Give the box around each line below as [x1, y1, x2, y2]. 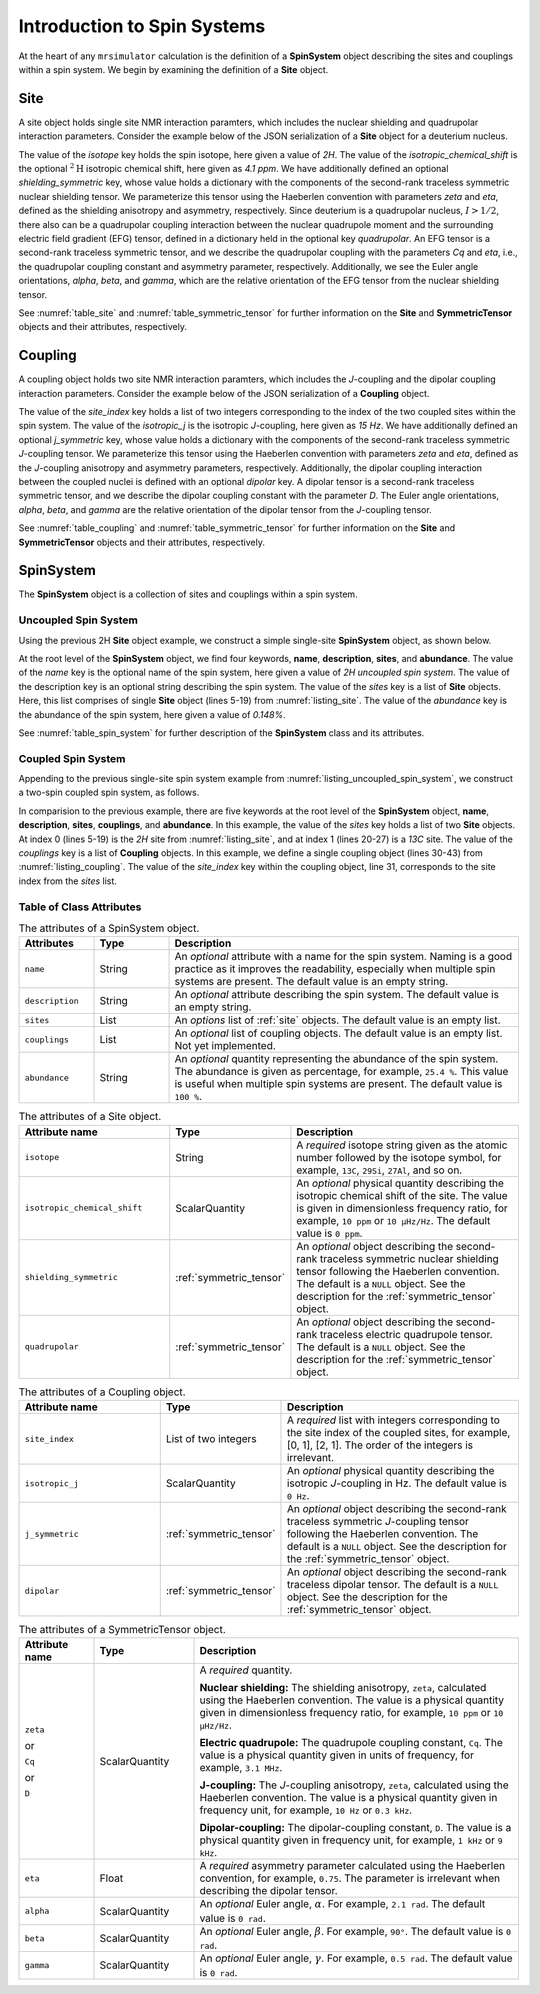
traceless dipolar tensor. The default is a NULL [286, 1578, 499, 1592]
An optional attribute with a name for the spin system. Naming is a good [174, 950, 513, 964]
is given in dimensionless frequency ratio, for [296, 1201, 509, 1215]
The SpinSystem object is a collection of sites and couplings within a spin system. [18, 588, 359, 600]
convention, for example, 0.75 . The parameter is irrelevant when [199, 1871, 501, 1885]
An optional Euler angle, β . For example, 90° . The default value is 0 [199, 1924, 512, 1938]
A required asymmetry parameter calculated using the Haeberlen [199, 1859, 505, 1873]
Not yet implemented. [174, 1039, 277, 1053]
